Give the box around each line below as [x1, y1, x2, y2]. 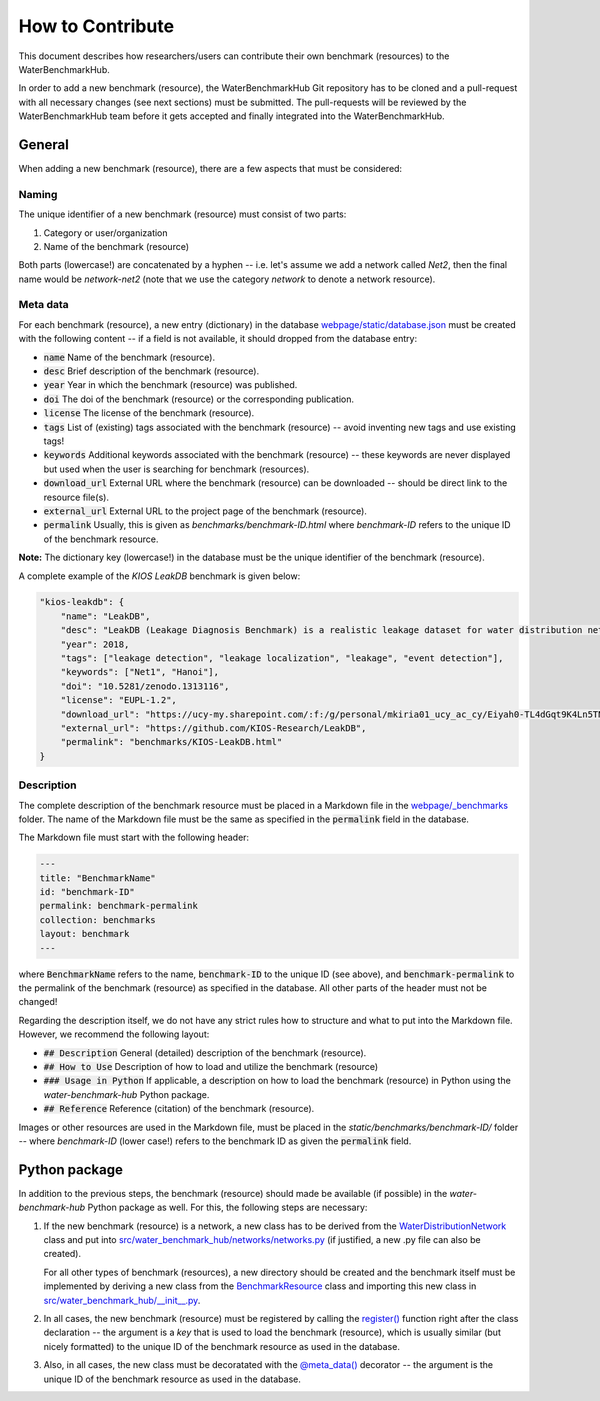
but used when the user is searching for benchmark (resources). [43, 463, 310, 475]
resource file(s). [43, 491, 110, 503]
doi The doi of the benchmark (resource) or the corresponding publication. [43, 393, 355, 405]
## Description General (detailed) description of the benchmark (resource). [43, 1046, 367, 1059]
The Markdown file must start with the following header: [18, 831, 250, 844]
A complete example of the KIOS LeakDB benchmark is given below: [18, 570, 301, 582]
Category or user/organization [43, 226, 169, 239]
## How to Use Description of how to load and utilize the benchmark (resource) [43, 1060, 379, 1072]
